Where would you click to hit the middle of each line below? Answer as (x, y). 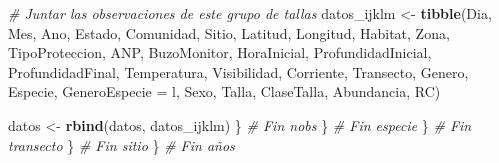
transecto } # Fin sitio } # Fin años (121, 144)
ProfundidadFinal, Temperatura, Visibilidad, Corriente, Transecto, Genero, (238, 71)
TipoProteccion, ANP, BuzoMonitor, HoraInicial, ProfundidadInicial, (220, 52)
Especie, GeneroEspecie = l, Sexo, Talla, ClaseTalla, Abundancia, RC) (224, 91)
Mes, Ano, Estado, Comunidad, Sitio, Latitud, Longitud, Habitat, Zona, (229, 32)
